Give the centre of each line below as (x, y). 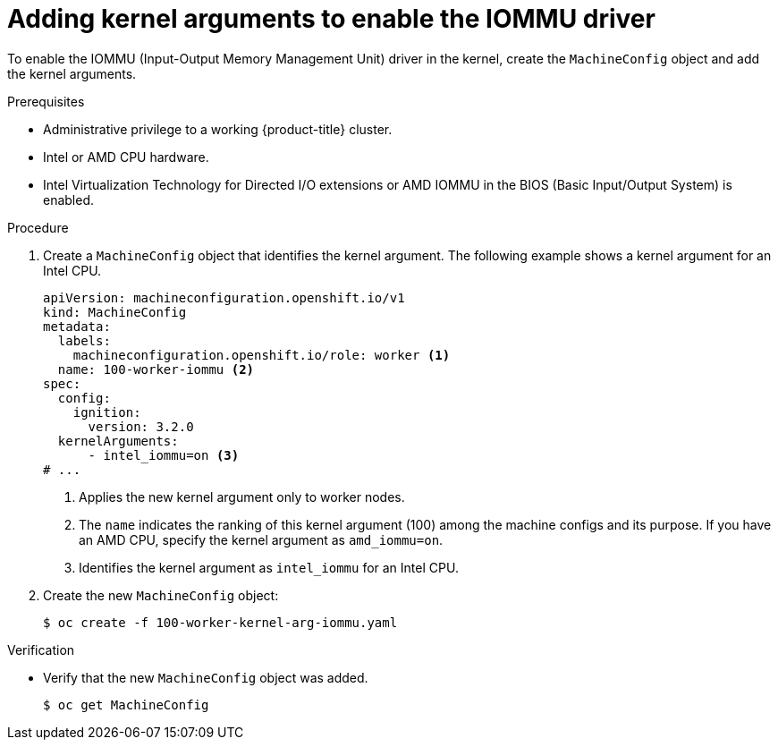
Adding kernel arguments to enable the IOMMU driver (331, 19)
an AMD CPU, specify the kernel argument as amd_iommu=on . (261, 539)
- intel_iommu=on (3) (164, 455)
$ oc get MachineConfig (126, 705)
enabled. (69, 199)
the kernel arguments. (72, 73)
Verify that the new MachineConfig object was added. (206, 677)
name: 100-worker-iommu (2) (156, 369)
